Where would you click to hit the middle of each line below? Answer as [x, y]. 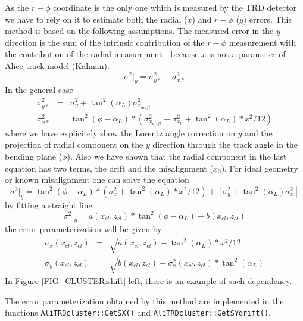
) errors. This [267, 19]
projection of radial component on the [74, 144]
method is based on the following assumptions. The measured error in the [139, 31]
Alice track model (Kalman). [57, 65]
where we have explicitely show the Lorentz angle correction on [120, 133]
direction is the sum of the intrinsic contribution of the [105, 42]
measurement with [263, 42]
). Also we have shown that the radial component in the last [177, 156]
